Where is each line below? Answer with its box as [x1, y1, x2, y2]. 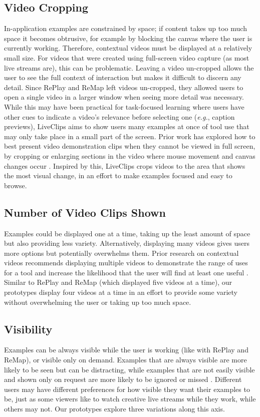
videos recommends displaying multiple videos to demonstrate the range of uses [4, 257, 248, 268]
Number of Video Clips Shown [4, 204, 166, 220]
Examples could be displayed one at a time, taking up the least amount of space [4, 228, 250, 238]
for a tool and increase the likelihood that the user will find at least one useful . [4, 267, 248, 277]
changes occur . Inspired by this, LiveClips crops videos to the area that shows [4, 160, 245, 171]
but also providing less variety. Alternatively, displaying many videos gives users [4, 238, 250, 248]
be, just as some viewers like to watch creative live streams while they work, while [4, 393, 256, 404]
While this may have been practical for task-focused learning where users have [4, 101, 244, 112]
